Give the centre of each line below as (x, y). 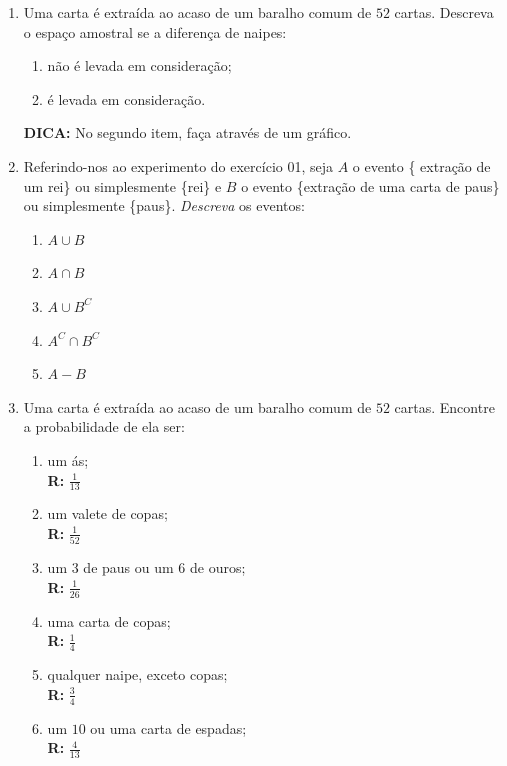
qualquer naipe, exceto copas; (137, 674)
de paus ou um (128, 567)
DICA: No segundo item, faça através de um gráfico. (187, 132)
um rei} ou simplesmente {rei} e (122, 185)
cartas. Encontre (444, 406)
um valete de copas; (107, 513)
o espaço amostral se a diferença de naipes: (155, 31)
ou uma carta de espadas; (168, 727)
